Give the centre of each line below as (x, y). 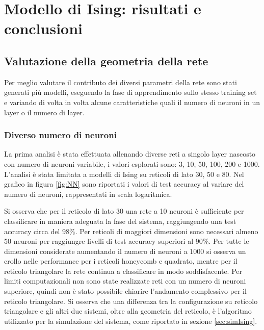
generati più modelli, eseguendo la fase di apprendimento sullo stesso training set (130, 92)
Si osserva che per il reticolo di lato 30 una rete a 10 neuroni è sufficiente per (124, 211)
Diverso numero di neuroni (60, 135)
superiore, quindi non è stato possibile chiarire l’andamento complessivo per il (125, 291)
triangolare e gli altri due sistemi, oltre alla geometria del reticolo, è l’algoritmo (128, 311)
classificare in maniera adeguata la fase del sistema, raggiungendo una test (120, 221)
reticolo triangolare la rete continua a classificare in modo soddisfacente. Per (123, 271)
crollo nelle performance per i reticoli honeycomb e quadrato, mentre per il (121, 261)
